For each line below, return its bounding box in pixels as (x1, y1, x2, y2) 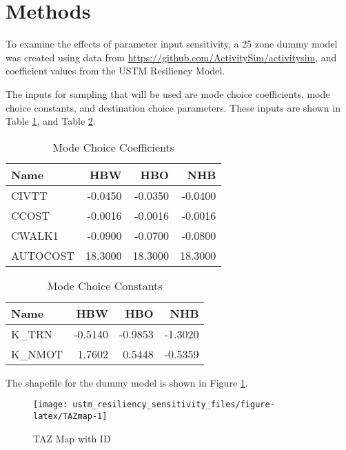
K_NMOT (11, 345, 63, 362)
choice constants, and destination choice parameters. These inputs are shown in (6, 100, 340, 114)
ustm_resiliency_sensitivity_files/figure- (72, 400, 275, 410)
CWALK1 (11, 227, 59, 243)
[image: (33, 400, 68, 410)
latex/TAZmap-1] (33, 411, 108, 421)
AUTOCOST (11, 247, 75, 263)
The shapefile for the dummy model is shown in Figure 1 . (6, 375, 248, 389)
